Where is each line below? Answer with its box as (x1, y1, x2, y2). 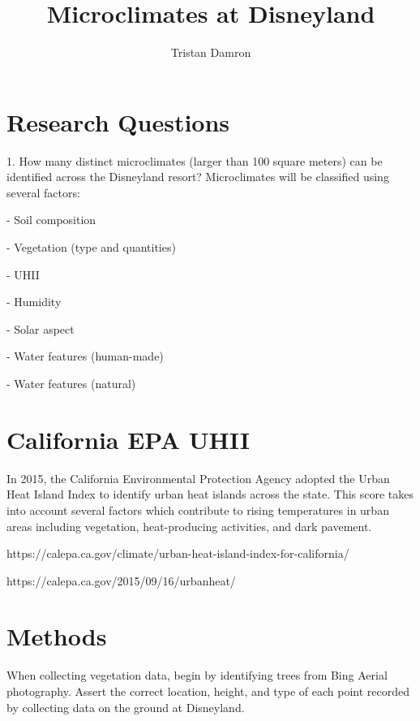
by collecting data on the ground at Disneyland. (6, 698, 245, 715)
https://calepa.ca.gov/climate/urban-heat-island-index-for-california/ (6, 545, 349, 562)
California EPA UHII (6, 422, 251, 455)
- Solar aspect (6, 320, 75, 337)
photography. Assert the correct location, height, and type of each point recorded (6, 683, 410, 699)
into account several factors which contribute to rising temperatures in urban (6, 501, 389, 518)
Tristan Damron (170, 44, 251, 61)
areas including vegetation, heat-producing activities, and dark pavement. (6, 517, 372, 534)
